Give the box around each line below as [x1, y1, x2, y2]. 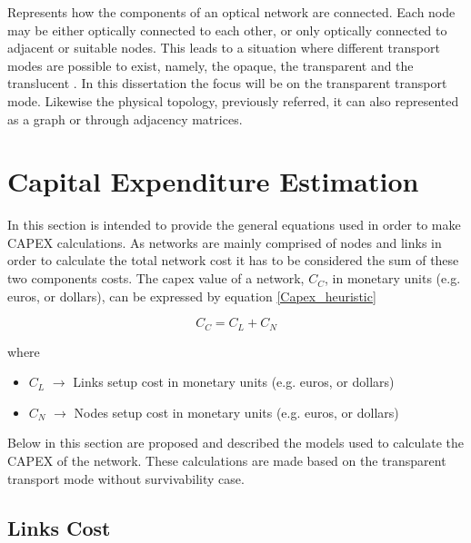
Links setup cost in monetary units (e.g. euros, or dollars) [73, 372, 395, 391]
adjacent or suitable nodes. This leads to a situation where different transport [7, 38, 440, 57]
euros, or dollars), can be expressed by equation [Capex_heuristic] [7, 286, 376, 305]
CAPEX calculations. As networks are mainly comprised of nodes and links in [7, 232, 442, 252]
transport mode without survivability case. [7, 469, 245, 488]
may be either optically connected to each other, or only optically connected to [7, 20, 447, 39]
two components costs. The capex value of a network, [7, 269, 305, 288]
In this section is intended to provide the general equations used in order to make [7, 215, 461, 234]
